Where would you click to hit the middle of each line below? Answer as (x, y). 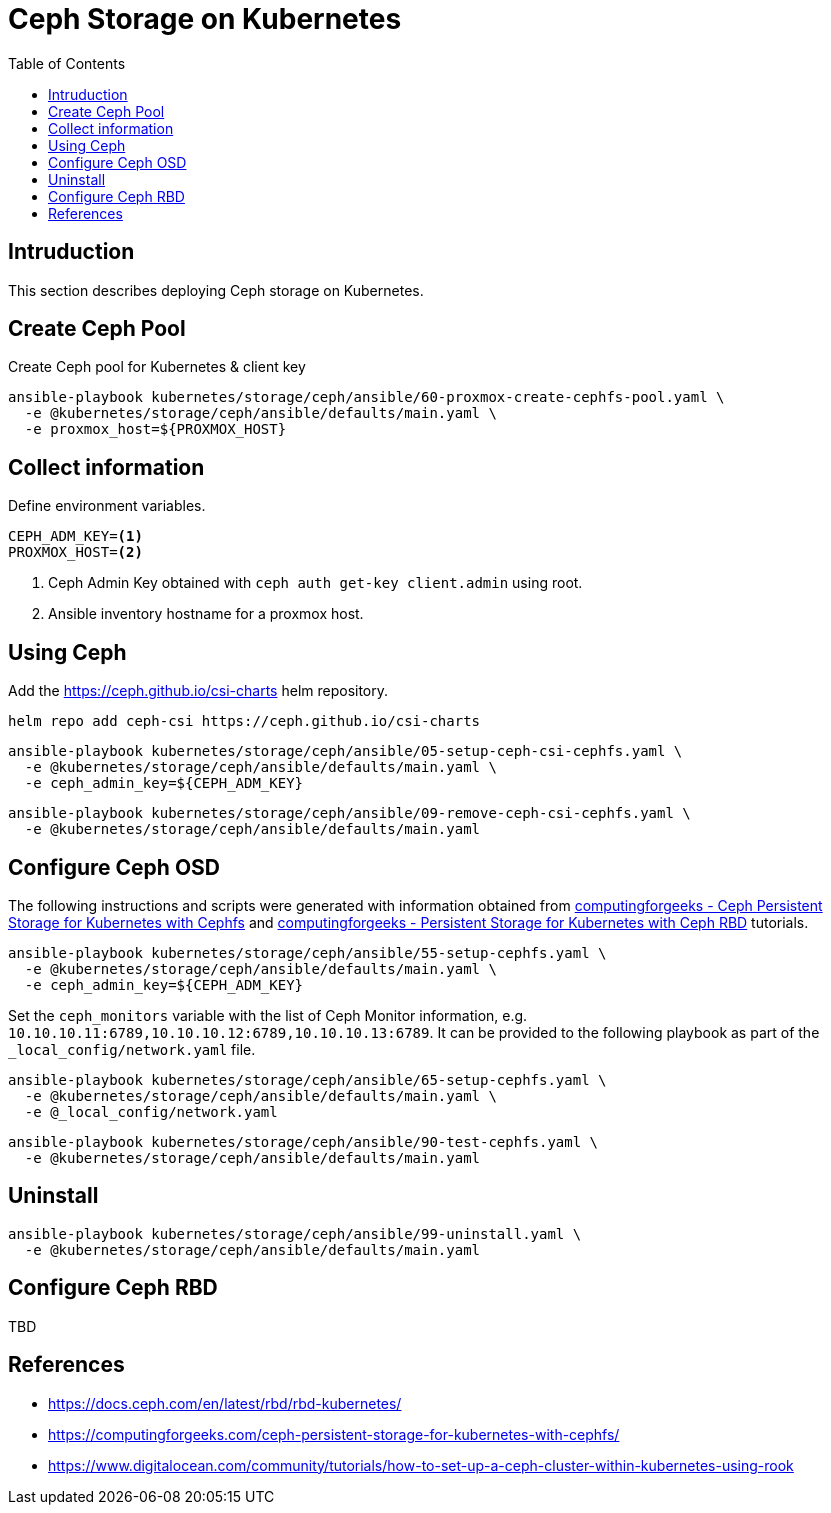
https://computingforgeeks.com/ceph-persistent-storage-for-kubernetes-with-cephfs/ (334, 1434)
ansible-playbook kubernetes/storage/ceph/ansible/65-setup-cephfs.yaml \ (307, 1079)
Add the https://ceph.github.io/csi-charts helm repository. (198, 691)
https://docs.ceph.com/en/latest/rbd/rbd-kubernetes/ (225, 1403)
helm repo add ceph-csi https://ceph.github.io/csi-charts (244, 721)
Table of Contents (67, 63)
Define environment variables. (107, 506)
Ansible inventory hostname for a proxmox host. (206, 614)
